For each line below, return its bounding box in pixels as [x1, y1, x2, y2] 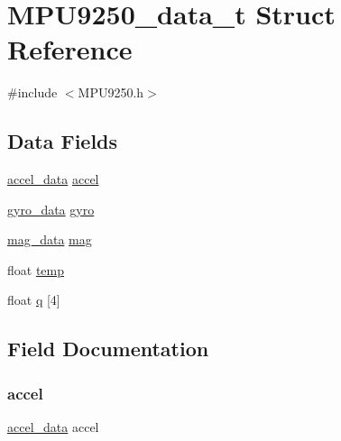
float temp [7, 260, 65, 279]
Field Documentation [7, 335, 209, 363]
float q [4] [7, 290, 60, 309]
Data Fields [7, 127, 118, 155]
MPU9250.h [78, 83, 144, 102]
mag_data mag [7, 230, 92, 249]
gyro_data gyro [7, 199, 95, 218]
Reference [7, 31, 133, 68]
